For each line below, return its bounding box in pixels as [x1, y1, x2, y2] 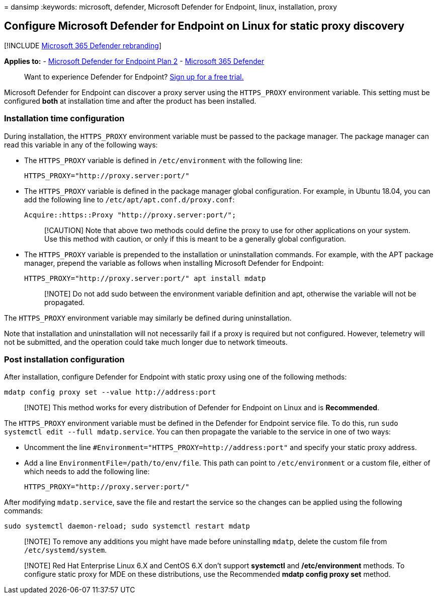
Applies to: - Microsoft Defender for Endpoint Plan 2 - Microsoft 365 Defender [4, 56, 265, 65]
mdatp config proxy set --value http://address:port [4, 388, 216, 397]
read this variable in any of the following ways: [4, 140, 158, 149]
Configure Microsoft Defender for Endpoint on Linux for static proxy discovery [4, 20, 405, 33]
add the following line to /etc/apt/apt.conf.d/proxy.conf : [24, 195, 235, 204]
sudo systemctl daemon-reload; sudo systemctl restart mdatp [4, 522, 250, 531]
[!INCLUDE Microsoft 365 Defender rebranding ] [4, 41, 162, 50]
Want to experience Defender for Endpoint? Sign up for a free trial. [24, 72, 244, 81]
